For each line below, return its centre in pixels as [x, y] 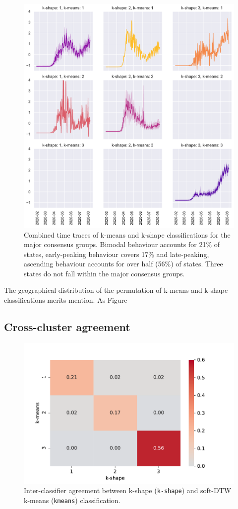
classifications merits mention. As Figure [66, 300]
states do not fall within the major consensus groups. [104, 273]
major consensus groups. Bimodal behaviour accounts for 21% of [122, 244]
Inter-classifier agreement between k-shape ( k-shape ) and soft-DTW [128, 490]
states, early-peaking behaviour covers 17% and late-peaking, [117, 254]
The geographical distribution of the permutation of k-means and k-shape [116, 290]
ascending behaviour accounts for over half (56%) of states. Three [123, 264]
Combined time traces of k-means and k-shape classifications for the [127, 234]
